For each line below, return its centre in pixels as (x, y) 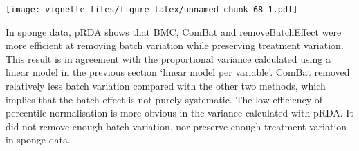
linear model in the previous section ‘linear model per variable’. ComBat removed (178, 72)
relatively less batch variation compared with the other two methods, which (166, 86)
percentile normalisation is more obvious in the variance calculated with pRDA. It (179, 113)
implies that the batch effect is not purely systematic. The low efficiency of (164, 99)
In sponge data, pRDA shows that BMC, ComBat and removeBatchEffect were (174, 31)
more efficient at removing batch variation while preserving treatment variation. (175, 45)
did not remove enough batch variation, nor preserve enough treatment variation (176, 126)
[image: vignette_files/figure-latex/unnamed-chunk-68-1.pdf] (152, 10)
